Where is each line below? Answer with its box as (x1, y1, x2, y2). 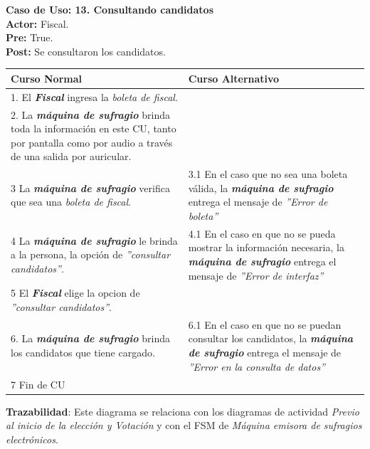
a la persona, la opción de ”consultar (11, 247, 171, 262)
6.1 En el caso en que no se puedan (188, 317, 342, 332)
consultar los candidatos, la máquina (188, 331, 354, 346)
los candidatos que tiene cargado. (11, 345, 155, 360)
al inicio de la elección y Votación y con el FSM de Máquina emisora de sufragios (6, 418, 362, 433)
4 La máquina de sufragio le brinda (11, 233, 178, 248)
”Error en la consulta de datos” (188, 359, 325, 374)
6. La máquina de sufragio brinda (11, 331, 170, 346)
